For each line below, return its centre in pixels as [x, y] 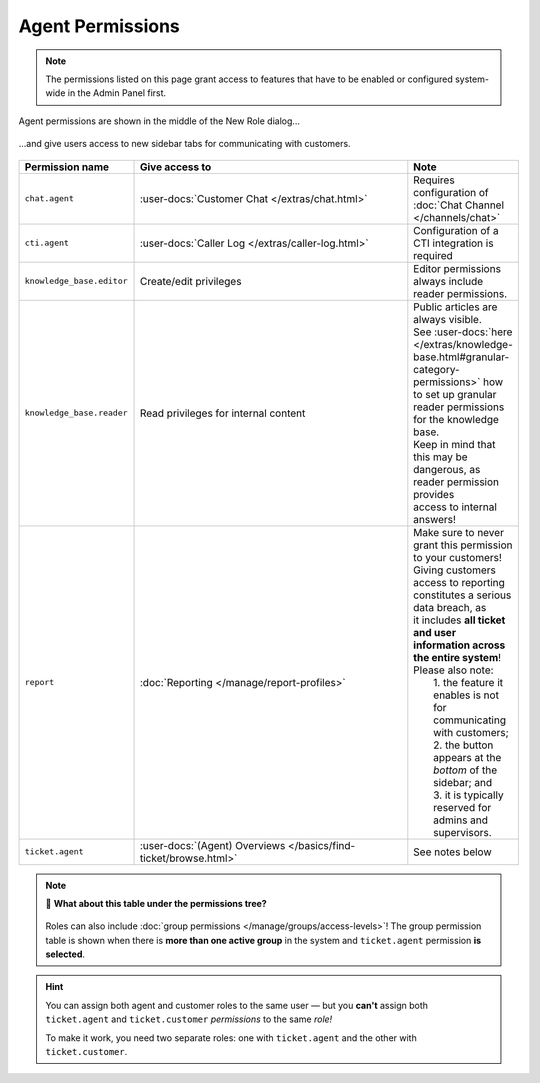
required [433, 255]
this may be [441, 457]
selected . [65, 954]
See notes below [452, 852]
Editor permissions [457, 268]
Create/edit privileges [191, 281]
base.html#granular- [461, 357]
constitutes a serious [462, 595]
